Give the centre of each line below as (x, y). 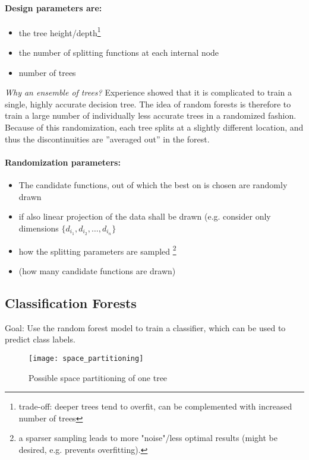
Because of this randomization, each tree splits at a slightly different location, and (154, 127)
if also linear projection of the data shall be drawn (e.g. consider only (145, 216)
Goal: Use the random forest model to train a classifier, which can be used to (145, 327)
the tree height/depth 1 (60, 31)
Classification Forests (71, 302)
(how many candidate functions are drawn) (97, 270)
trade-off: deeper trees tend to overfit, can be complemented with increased (155, 406)
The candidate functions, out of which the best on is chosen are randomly (153, 185)
